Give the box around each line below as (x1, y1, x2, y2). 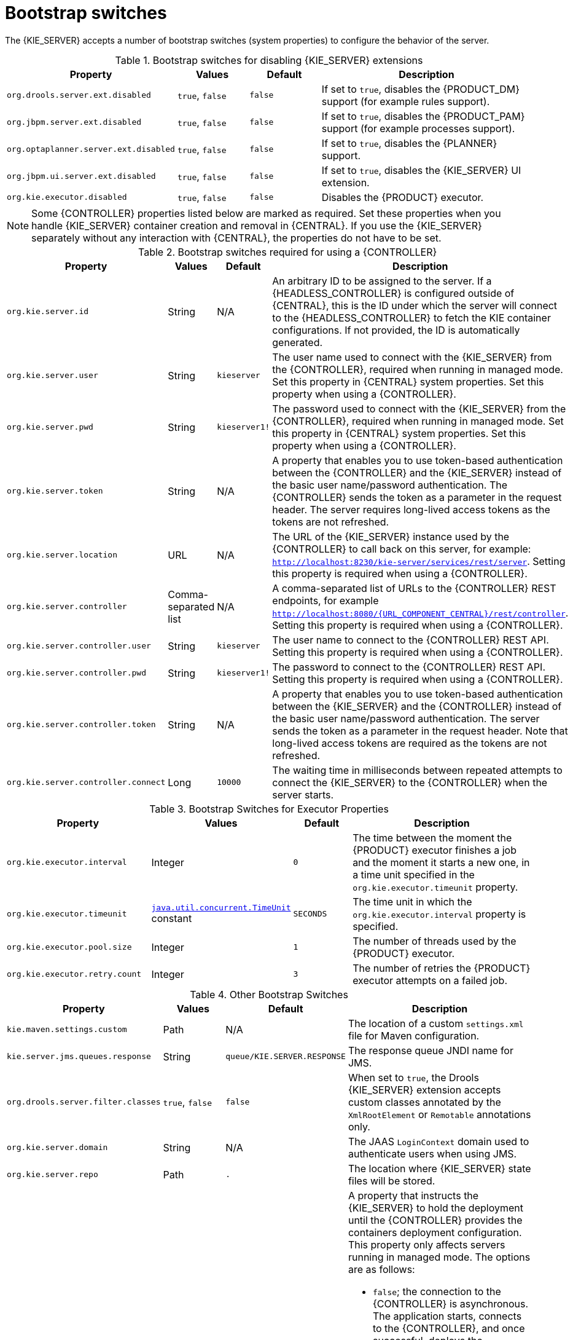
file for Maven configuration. (348, 1029, 480, 1042)
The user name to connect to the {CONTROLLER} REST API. (272, 633, 549, 646)
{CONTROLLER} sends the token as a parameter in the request (272, 491, 562, 503)
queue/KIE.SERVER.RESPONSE (225, 1052, 346, 1062)
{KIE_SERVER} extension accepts (348, 1083, 501, 1096)
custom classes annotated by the (348, 1095, 501, 1108)
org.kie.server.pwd (7, 422, 93, 432)
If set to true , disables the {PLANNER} (321, 136, 497, 149)
